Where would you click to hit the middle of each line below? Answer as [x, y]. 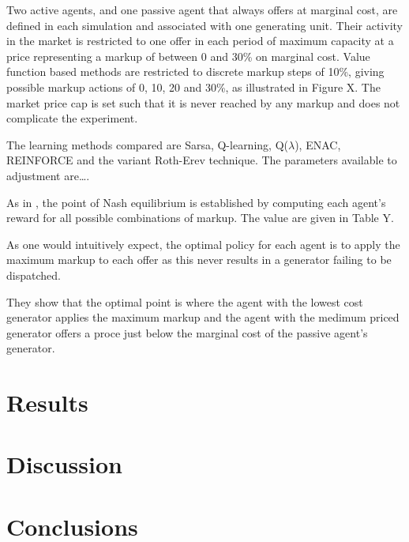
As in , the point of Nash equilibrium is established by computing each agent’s [196, 202]
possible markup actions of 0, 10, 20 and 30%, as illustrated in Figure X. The [193, 87]
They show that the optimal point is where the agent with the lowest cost [185, 301]
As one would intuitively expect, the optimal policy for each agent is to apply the [203, 244]
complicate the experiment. [72, 118]
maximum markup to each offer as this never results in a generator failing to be [199, 260]
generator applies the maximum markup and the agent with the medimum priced [203, 317]
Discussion [64, 464]
